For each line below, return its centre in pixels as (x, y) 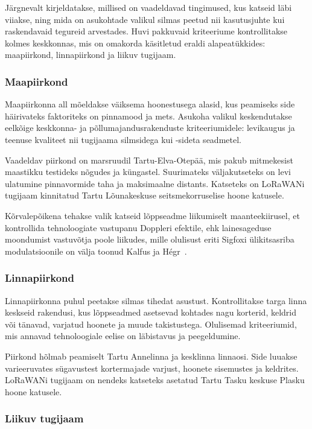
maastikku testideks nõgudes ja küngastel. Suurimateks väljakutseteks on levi (148, 172)
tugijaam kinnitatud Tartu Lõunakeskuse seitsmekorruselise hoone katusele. (145, 195)
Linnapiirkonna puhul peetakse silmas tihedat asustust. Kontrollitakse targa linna (156, 300)
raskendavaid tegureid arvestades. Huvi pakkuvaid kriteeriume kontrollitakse (146, 31)
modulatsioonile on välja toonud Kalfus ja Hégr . (96, 251)
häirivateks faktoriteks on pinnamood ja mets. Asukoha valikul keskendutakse (148, 116)
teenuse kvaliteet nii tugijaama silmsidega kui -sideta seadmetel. (123, 139)
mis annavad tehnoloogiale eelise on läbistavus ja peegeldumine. (123, 336)
